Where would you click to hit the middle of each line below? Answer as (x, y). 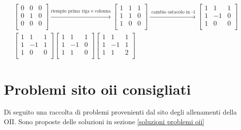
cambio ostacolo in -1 (173, 12)
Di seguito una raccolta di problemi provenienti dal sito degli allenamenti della (120, 112)
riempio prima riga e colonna (81, 11)
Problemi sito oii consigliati (98, 89)
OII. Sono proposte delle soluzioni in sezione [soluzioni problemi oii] (104, 122)
